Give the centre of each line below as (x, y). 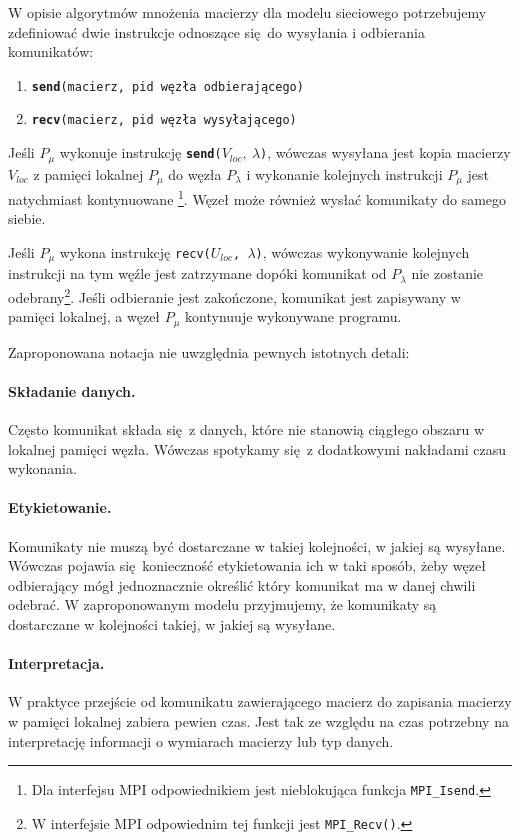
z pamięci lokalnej (88, 173)
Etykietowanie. (60, 507)
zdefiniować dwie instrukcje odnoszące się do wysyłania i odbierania (216, 31)
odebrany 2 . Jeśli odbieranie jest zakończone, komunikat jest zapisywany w (234, 295)
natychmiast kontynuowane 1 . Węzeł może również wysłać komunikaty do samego (257, 197)
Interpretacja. (56, 663)
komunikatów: (51, 51)
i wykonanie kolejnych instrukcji (344, 173)
